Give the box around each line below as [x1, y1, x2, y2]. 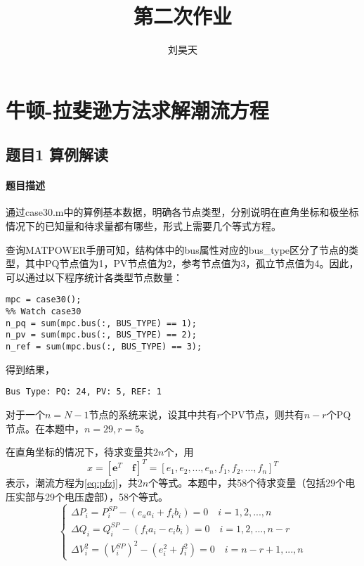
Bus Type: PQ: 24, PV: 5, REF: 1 [6, 387, 162, 397]
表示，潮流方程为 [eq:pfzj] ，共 [6, 475, 138, 490]
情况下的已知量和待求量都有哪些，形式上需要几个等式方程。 [6, 219, 281, 233]
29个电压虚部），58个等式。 [44, 489, 168, 503]
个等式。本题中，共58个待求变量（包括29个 [148, 475, 346, 490]
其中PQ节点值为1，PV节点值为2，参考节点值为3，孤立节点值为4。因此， [25, 256, 359, 271]
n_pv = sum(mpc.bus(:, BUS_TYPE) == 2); [6, 330, 197, 340]
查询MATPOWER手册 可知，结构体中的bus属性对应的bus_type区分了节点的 [6, 242, 349, 257]
